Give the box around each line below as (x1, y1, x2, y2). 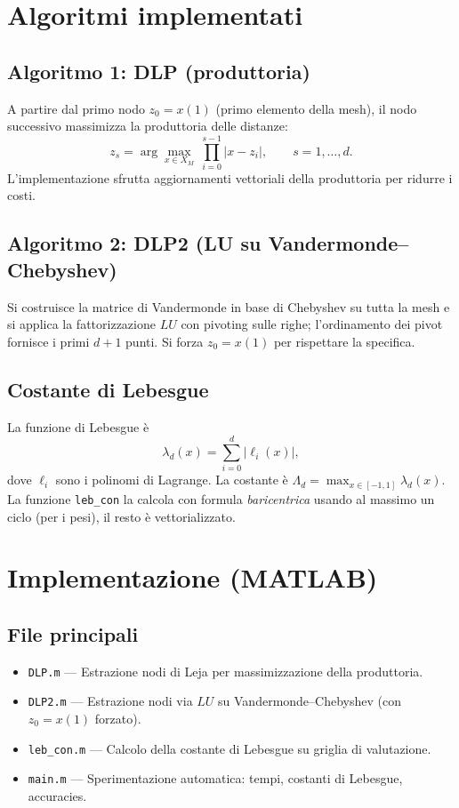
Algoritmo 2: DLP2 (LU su (7, 229, 262, 257)
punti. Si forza (125, 332, 204, 350)
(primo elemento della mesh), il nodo (215, 99, 417, 117)
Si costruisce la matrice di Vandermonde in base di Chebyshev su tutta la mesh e (7, 297, 450, 316)
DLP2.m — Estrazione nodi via (28, 692, 193, 710)
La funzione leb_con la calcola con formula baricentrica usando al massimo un (7, 489, 435, 508)
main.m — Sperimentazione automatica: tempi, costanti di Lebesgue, (28, 769, 403, 788)
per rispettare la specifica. (273, 332, 415, 350)
